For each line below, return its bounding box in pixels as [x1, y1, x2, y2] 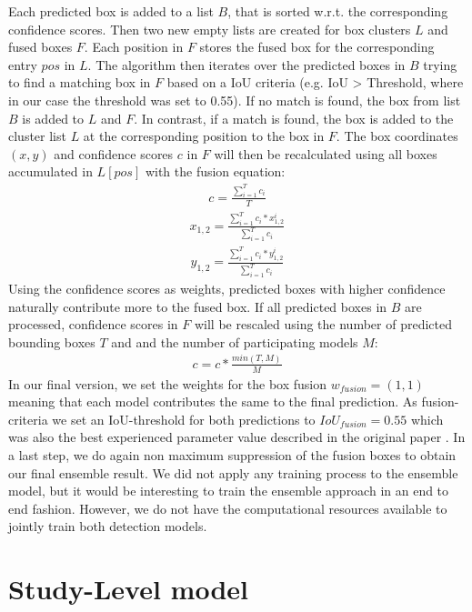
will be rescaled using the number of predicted [194, 315, 452, 334]
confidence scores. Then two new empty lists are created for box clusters [8, 19, 411, 38]
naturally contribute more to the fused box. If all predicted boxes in [8, 296, 387, 316]
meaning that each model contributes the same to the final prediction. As [8, 392, 417, 411]
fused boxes [8, 37, 73, 56]
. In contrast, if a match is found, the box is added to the [134, 108, 454, 127]
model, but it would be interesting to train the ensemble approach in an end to [8, 481, 449, 500]
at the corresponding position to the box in [83, 126, 325, 145]
